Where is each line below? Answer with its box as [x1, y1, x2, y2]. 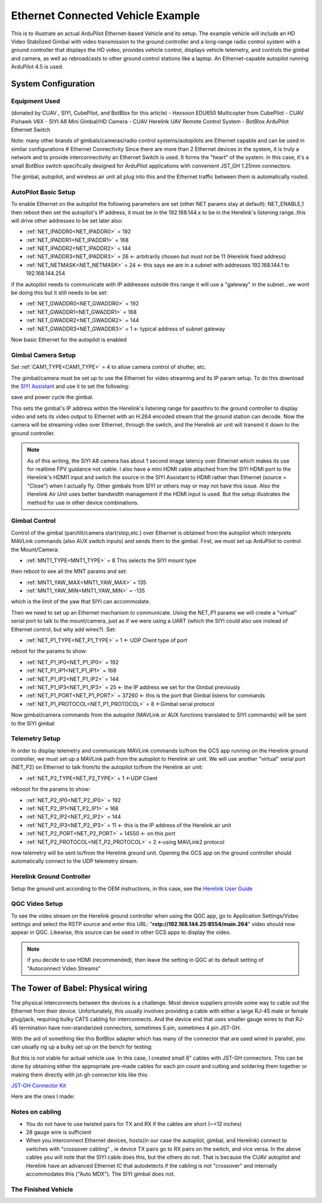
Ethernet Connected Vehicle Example [11, 9, 200, 22]
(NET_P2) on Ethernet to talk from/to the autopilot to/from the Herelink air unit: [11, 764, 203, 771]
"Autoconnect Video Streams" [27, 964, 101, 972]
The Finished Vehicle [11, 1185, 74, 1193]
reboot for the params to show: [11, 647, 88, 655]
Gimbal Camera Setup [11, 351, 76, 359]
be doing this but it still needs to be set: [11, 289, 108, 297]
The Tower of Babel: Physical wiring [11, 983, 147, 994]
